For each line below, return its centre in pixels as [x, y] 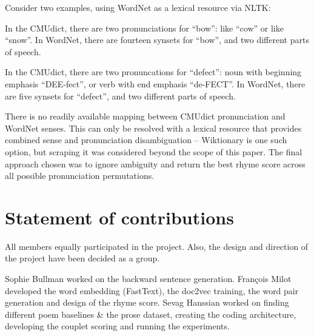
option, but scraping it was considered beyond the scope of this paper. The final [154, 151]
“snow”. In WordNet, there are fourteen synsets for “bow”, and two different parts [157, 40]
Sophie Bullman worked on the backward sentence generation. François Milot [148, 279]
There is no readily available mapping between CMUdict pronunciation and [145, 116]
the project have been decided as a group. [82, 258]
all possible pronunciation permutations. [80, 176]
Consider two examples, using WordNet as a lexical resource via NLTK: [138, 7]
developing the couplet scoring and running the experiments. [117, 326]
